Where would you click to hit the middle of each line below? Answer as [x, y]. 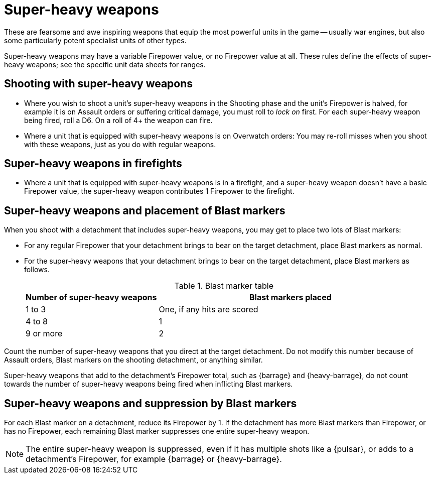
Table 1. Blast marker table [224, 286]
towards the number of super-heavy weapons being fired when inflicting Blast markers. [149, 384]
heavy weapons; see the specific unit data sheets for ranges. [105, 64]
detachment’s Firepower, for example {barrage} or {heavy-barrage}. [154, 459]
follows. [37, 270]
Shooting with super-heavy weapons [99, 84]
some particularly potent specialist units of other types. [95, 40]
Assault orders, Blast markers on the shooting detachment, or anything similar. [133, 360]
